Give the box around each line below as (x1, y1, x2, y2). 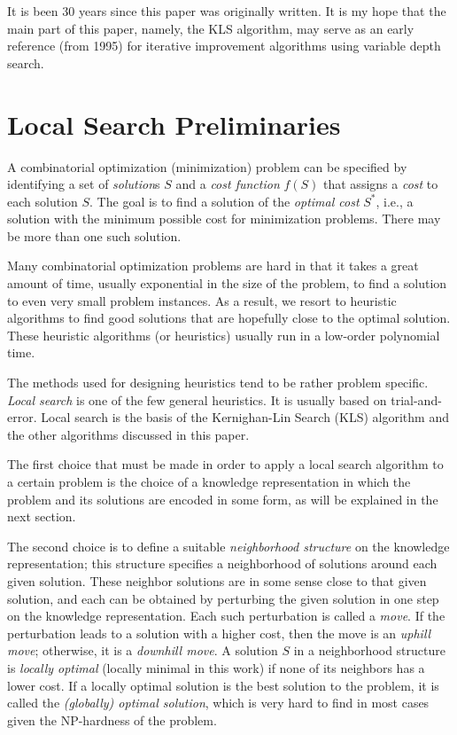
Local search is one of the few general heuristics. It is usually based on (7, 390, 387, 409)
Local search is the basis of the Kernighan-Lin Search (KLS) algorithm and (41, 408, 449, 426)
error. (7, 408, 37, 426)
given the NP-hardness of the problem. (7, 710, 217, 729)
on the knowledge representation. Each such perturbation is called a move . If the (7, 606, 445, 625)
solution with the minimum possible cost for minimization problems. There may (7, 209, 441, 228)
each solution (7, 192, 78, 210)
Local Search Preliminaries (7, 106, 341, 142)
